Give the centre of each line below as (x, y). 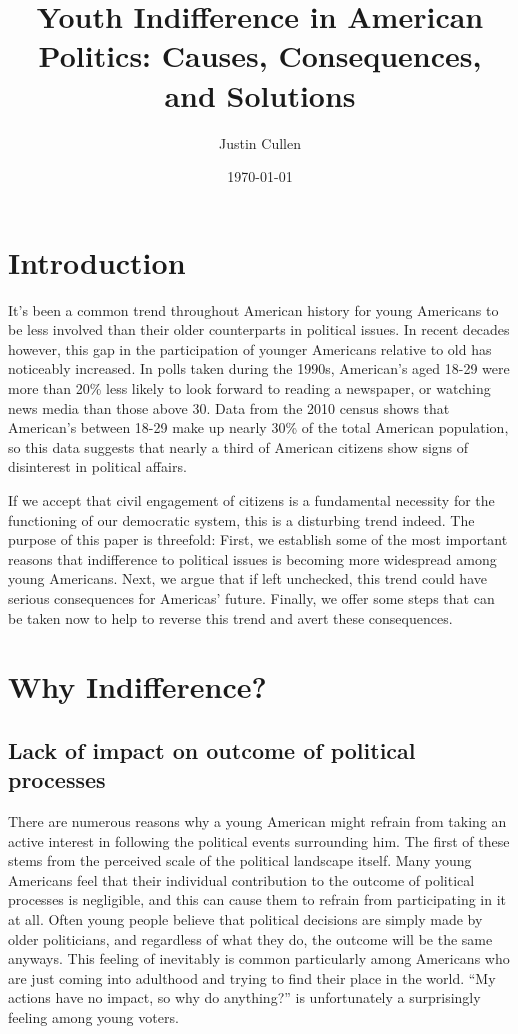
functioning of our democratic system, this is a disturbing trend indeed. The (241, 519)
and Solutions (260, 94)
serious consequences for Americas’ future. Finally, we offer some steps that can (251, 597)
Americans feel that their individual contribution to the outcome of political (241, 879)
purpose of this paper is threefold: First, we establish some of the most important (258, 539)
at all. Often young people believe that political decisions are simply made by (245, 919)
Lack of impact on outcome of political (212, 749)
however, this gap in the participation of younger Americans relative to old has (250, 348)
